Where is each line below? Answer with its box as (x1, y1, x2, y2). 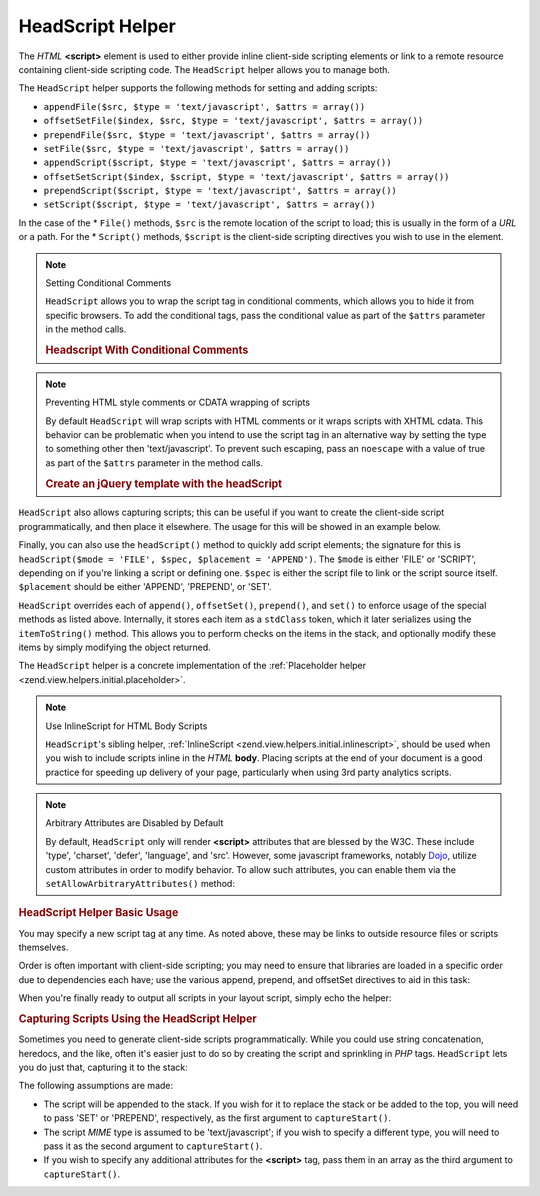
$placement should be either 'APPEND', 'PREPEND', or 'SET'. (18, 581, 272, 593)
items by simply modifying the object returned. (18, 641, 212, 653)
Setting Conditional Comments (45, 277, 172, 289)
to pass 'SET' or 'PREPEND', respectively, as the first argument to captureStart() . (43, 1112, 392, 1124)
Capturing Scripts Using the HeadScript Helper (18, 1012, 257, 1026)
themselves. (18, 941, 69, 954)
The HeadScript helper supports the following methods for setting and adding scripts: (18, 82, 378, 94)
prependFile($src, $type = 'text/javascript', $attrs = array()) (43, 129, 371, 140)
